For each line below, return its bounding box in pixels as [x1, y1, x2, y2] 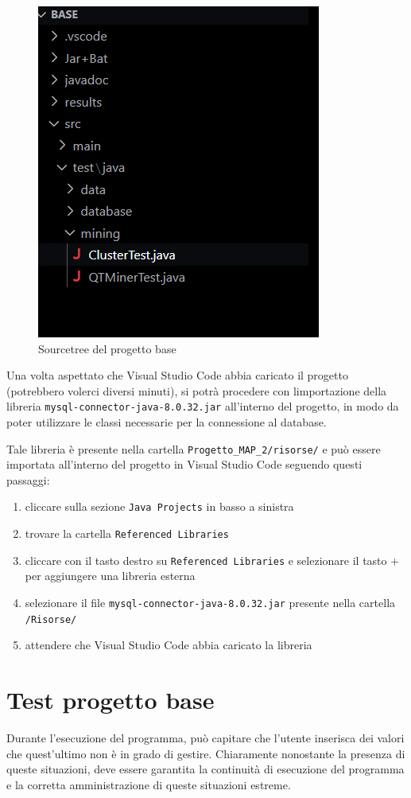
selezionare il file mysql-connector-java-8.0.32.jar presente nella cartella [25, 594, 396, 611]
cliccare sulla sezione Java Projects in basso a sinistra [25, 498, 294, 515]
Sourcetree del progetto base [38, 340, 176, 356]
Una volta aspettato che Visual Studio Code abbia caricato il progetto [6, 367, 348, 383]
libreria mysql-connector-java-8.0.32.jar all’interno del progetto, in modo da [6, 398, 399, 415]
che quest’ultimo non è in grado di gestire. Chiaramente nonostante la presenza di [6, 745, 405, 761]
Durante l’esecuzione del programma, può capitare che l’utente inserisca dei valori [6, 730, 405, 746]
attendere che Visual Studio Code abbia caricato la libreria [25, 636, 312, 653]
